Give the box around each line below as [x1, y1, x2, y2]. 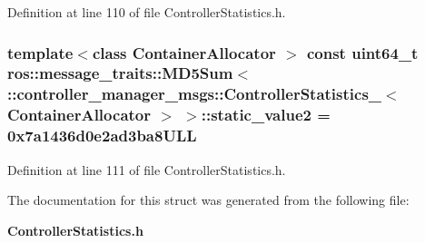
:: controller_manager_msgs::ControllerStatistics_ [7, 83, 382, 105]
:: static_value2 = [201, 103, 331, 126]
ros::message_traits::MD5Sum [7, 62, 233, 84]
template [7, 41, 74, 63]
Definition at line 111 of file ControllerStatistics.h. [7, 160, 286, 179]
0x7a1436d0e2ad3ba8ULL [7, 124, 197, 147]
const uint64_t [306, 41, 419, 63]
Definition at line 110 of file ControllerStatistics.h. [7, 3, 286, 21]
